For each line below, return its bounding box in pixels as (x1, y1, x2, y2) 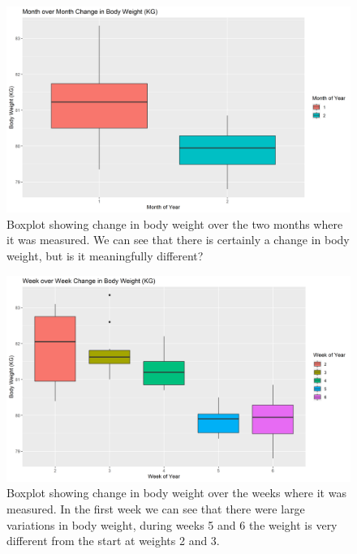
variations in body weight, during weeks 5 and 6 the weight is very (6, 516, 338, 533)
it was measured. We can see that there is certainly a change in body (6, 231, 350, 248)
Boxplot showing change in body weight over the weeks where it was (6, 484, 346, 501)
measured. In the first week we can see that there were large (6, 500, 305, 517)
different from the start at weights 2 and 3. (6, 532, 220, 549)
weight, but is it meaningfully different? (6, 247, 204, 264)
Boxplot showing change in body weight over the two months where (6, 215, 343, 232)
